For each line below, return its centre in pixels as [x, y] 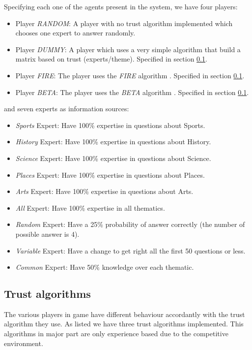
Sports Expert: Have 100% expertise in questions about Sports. [110, 125]
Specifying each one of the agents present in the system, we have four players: [121, 6]
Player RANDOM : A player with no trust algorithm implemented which [124, 23]
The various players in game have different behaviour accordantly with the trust [125, 314]
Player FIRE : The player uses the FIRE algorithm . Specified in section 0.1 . [130, 75]
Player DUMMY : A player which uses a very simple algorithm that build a [128, 49]
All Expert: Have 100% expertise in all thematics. [90, 207]
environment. [24, 343]
